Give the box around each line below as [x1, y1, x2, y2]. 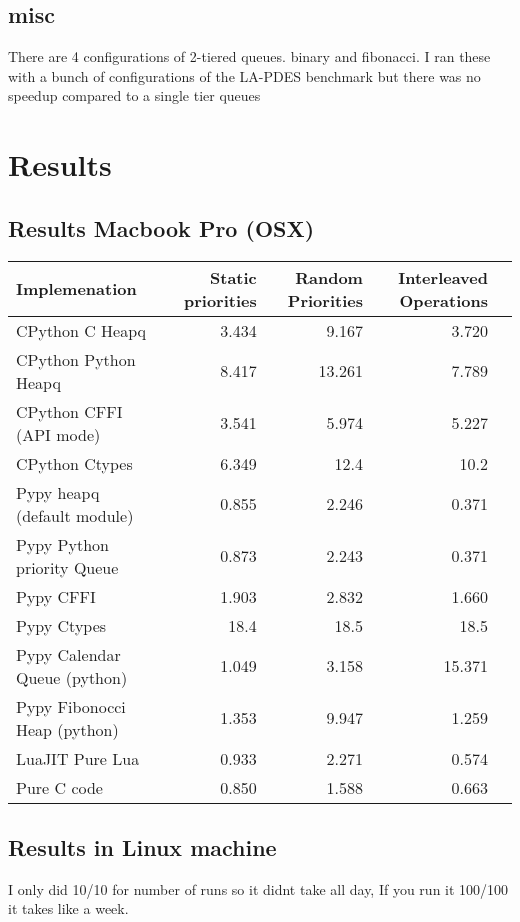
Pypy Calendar [16, 642, 121, 666]
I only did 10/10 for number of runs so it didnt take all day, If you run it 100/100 [8, 878, 509, 899]
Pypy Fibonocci [16, 694, 126, 718]
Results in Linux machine [8, 831, 277, 862]
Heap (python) [16, 717, 119, 741]
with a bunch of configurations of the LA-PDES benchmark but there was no [8, 65, 481, 86]
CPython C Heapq [16, 318, 147, 342]
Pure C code [16, 775, 103, 799]
